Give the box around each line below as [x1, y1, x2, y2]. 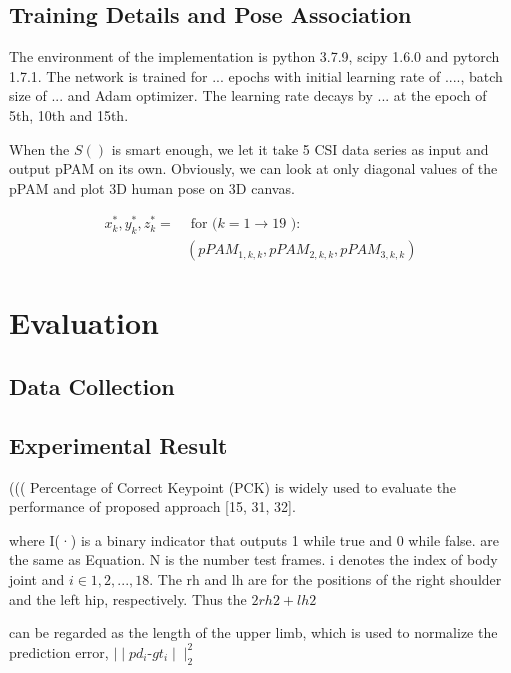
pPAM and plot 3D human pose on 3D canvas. [9, 177, 295, 198]
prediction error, [9, 641, 109, 662]
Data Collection [9, 371, 175, 402]
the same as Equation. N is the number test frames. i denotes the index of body [9, 549, 498, 570]
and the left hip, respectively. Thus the [9, 588, 247, 609]
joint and [9, 569, 65, 590]
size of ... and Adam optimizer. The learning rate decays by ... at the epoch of [9, 85, 487, 106]
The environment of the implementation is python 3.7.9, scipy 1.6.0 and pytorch [9, 46, 500, 67]
